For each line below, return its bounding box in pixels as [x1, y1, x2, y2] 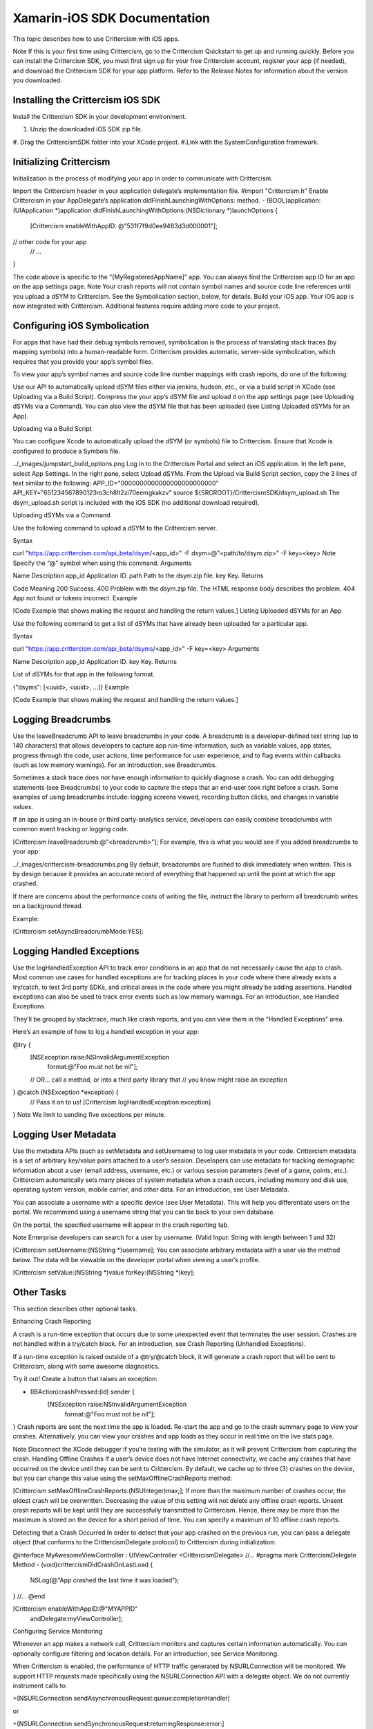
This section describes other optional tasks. [12, 1304, 137, 1313]
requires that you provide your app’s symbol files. [12, 357, 153, 366]
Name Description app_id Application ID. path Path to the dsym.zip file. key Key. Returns [12, 571, 264, 580]
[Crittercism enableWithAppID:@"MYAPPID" [12, 1605, 138, 1613]
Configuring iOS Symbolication [12, 320, 150, 331]
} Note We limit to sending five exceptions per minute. [12, 1110, 166, 1118]
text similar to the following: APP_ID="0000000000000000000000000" [12, 479, 219, 487]
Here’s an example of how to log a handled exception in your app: [12, 1028, 200, 1036]
